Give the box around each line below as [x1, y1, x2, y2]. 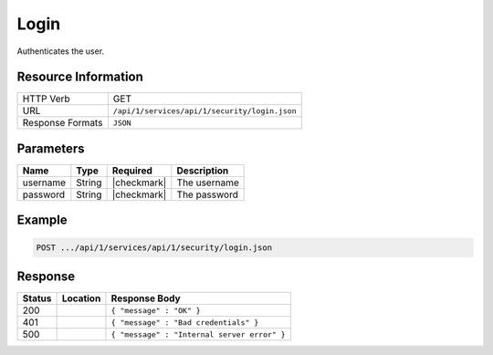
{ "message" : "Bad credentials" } [110, 318, 259, 328]
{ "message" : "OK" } [110, 306, 201, 315]
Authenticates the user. [16, 46, 105, 57]
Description [176, 164, 229, 177]
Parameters [16, 141, 85, 156]
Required [111, 164, 152, 177]
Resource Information [16, 69, 143, 85]
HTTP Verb [22, 92, 70, 105]
